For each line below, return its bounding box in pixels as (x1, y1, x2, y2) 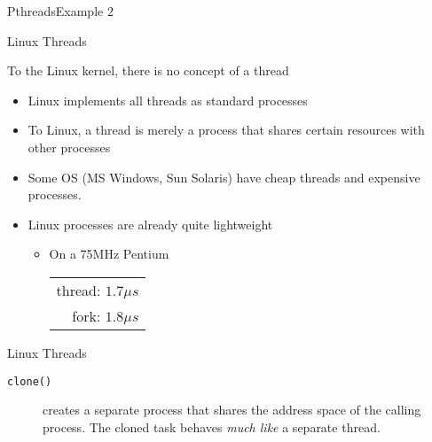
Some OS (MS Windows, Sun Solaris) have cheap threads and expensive (27, 167, 420, 186)
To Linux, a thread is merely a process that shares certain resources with (27, 120, 425, 139)
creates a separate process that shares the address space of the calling (43, 400, 421, 419)
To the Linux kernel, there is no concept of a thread (7, 61, 289, 80)
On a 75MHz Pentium (49, 244, 169, 263)
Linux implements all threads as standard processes (27, 90, 308, 109)
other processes (27, 137, 111, 156)
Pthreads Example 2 (7, 2, 114, 19)
